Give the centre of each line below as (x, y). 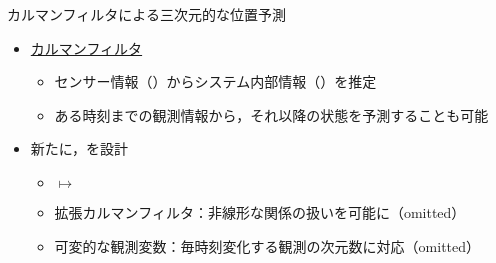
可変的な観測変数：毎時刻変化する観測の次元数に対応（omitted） (267, 245)
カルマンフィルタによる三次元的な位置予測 (146, 14)
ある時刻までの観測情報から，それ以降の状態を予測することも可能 (271, 114)
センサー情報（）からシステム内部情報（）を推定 (215, 81)
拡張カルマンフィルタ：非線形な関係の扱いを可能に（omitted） (260, 211)
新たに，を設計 (79, 148)
